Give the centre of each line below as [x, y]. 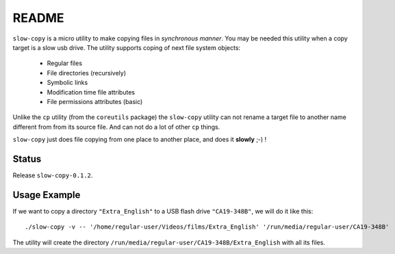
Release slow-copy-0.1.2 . [53, 175]
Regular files [64, 63]
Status [27, 158]
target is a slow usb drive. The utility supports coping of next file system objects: [127, 47]
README [38, 18]
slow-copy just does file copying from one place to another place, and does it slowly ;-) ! [140, 140]
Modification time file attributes [91, 92]
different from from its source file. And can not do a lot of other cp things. [116, 127]
